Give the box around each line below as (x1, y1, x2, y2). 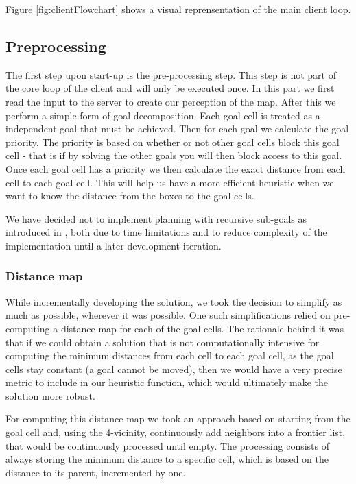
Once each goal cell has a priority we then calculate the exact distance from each (5, 161, 346, 176)
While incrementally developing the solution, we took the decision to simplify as (5, 294, 342, 308)
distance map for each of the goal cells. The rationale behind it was (60, 321, 344, 335)
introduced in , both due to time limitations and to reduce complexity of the (5, 225, 327, 239)
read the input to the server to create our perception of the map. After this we (5, 94, 336, 108)
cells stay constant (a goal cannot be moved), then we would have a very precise (5, 361, 342, 376)
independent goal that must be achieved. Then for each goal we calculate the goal (5, 121, 349, 136)
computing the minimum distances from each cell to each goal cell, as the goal (5, 348, 334, 363)
